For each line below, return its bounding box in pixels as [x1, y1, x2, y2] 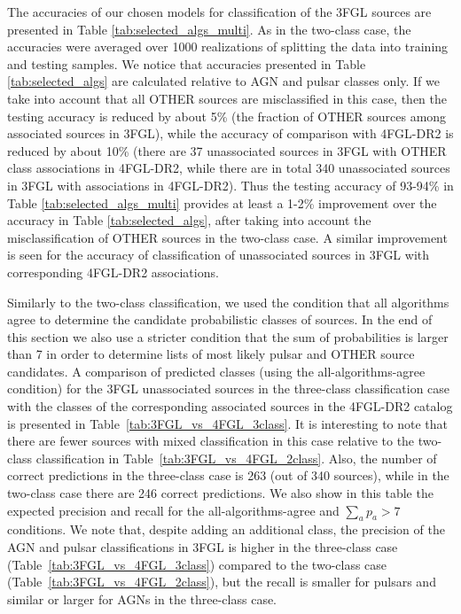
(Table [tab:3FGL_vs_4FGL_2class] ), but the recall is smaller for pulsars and [7, 572, 436, 591]
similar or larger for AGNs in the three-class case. [7, 589, 277, 608]
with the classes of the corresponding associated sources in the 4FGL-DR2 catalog [7, 397, 453, 416]
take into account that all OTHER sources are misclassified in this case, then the [7, 89, 448, 107]
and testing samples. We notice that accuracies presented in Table [7, 54, 366, 73]
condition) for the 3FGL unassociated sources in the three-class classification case [7, 379, 450, 398]
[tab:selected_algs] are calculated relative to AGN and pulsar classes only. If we [7, 72, 440, 90]
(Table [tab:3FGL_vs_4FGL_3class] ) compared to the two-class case [7, 555, 387, 573]
